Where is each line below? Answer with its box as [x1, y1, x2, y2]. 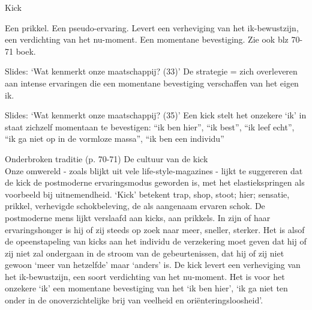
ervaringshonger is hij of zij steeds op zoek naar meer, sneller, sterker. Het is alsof [5, 223, 305, 236]
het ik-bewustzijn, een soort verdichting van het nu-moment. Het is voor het [5, 270, 285, 282]
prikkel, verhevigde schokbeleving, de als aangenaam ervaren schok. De [5, 199, 265, 212]
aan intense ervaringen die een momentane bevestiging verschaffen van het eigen [5, 76, 299, 89]
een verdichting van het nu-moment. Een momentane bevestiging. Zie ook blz [5, 33, 289, 46]
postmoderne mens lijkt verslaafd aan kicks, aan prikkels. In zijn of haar [5, 211, 271, 223]
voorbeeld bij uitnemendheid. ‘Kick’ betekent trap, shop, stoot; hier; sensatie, [5, 187, 290, 200]
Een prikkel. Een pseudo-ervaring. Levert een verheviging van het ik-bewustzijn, [5, 21, 299, 34]
